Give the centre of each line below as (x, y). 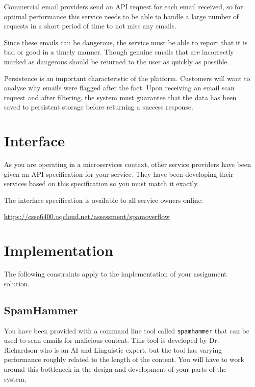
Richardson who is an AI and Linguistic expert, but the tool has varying (113, 349)
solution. (17, 283)
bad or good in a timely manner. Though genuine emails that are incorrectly (119, 52)
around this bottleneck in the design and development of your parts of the (115, 369)
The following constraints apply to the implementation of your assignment (115, 274)
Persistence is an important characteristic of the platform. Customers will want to (127, 78)
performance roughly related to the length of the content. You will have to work (124, 359)
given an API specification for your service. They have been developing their (119, 174)
